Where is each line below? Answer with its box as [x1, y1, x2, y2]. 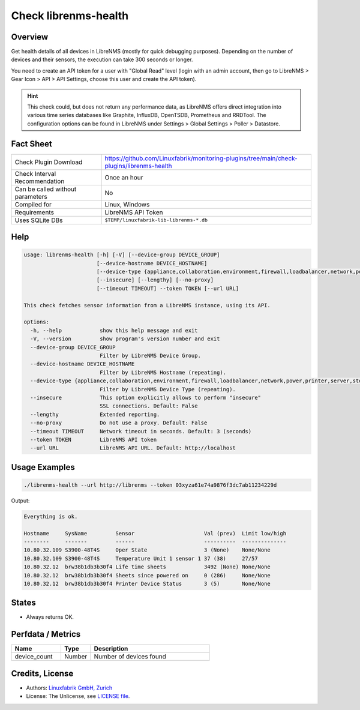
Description [94, 645, 128, 653]
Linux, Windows [104, 200, 150, 208]
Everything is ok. [23, 513, 78, 520]
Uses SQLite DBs [14, 216, 63, 224]
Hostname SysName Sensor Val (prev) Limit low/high [23, 530, 287, 537]
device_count [14, 652, 53, 661]
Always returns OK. [26, 613, 74, 621]
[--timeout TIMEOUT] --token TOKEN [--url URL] [96, 285, 239, 292]
